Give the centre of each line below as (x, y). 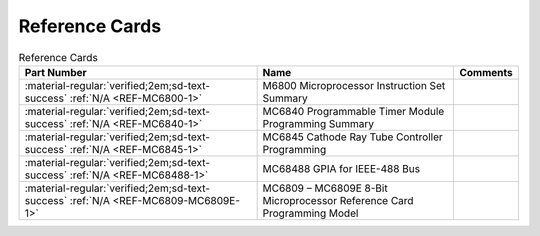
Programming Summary (318, 123)
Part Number (55, 72)
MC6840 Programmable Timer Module (353, 111)
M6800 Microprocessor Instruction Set (354, 85)
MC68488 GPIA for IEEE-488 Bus (341, 168)
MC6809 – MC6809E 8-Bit (325, 188)
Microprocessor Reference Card (338, 200)
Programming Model (310, 213)
